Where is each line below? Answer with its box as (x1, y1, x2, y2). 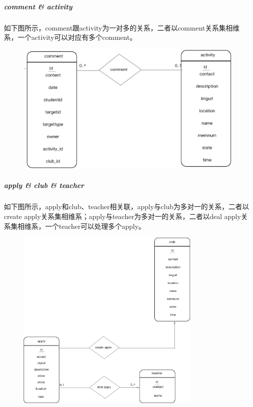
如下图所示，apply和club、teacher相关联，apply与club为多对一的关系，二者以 (4, 201, 250, 212)
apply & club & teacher (4, 180, 84, 190)
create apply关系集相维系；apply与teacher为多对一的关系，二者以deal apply (4, 211, 241, 221)
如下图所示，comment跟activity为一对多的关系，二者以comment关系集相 (4, 22, 233, 32)
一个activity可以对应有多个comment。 (17, 32, 137, 42)
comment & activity (4, 1, 73, 11)
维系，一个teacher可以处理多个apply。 (24, 220, 145, 231)
